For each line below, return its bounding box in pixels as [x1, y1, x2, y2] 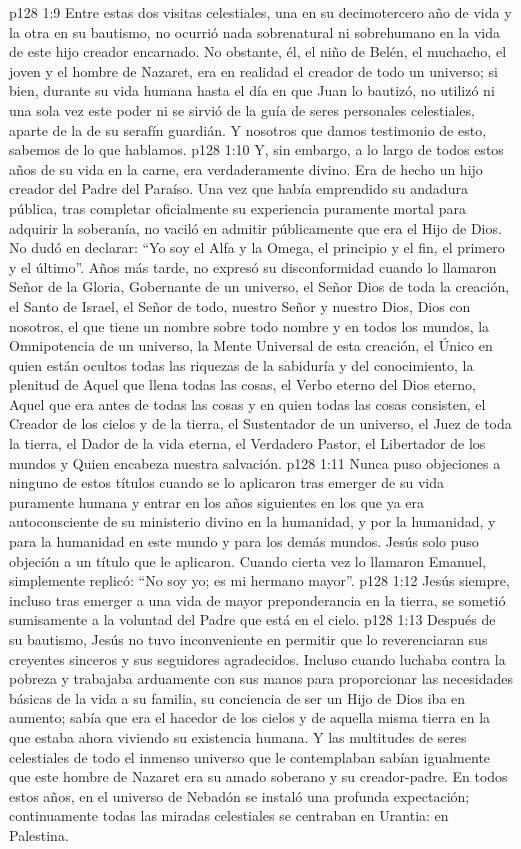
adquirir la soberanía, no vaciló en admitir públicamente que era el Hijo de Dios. [9, 217, 502, 238]
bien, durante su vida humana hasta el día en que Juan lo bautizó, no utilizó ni [9, 80, 495, 101]
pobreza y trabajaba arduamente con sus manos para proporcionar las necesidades [9, 668, 513, 689]
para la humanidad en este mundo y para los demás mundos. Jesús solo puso [9, 531, 479, 552]
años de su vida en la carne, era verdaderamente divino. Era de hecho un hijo [9, 158, 483, 179]
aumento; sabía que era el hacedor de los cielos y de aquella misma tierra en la [9, 707, 491, 728]
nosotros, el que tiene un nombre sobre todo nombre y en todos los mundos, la [9, 315, 490, 336]
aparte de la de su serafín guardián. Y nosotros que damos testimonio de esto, [9, 119, 487, 140]
